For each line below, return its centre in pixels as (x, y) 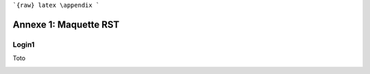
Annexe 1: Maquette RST (66, 24)
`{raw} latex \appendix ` (56, 5)
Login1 (24, 45)
